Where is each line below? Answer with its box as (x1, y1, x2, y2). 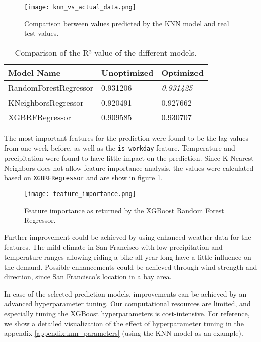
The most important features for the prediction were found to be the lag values (4, 132, 248, 143)
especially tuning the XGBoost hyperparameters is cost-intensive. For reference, (4, 308, 250, 318)
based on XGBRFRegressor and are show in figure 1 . (4, 172, 163, 183)
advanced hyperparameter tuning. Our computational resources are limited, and (4, 298, 251, 309)
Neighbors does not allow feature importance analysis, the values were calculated (4, 162, 254, 173)
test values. (24, 28, 59, 38)
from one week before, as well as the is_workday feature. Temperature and (4, 142, 235, 153)
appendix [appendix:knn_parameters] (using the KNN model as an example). (4, 328, 243, 338)
